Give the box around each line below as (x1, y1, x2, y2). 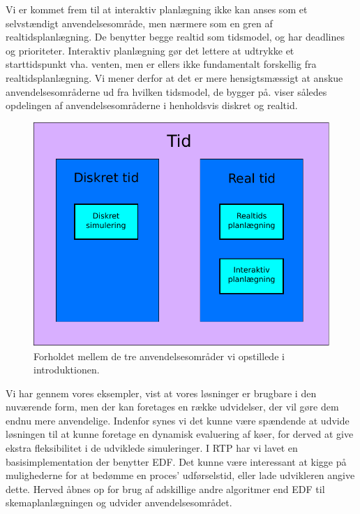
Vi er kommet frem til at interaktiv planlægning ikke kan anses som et (6, 2, 308, 16)
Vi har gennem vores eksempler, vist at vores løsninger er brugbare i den (6, 385, 317, 400)
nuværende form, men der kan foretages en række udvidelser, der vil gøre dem (6, 399, 339, 414)
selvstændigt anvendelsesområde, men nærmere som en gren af (6, 15, 273, 30)
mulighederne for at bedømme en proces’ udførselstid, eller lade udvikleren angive (6, 468, 355, 483)
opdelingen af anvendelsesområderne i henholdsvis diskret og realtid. (6, 98, 298, 113)
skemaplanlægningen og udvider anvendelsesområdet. (6, 495, 232, 510)
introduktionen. (33, 362, 100, 377)
